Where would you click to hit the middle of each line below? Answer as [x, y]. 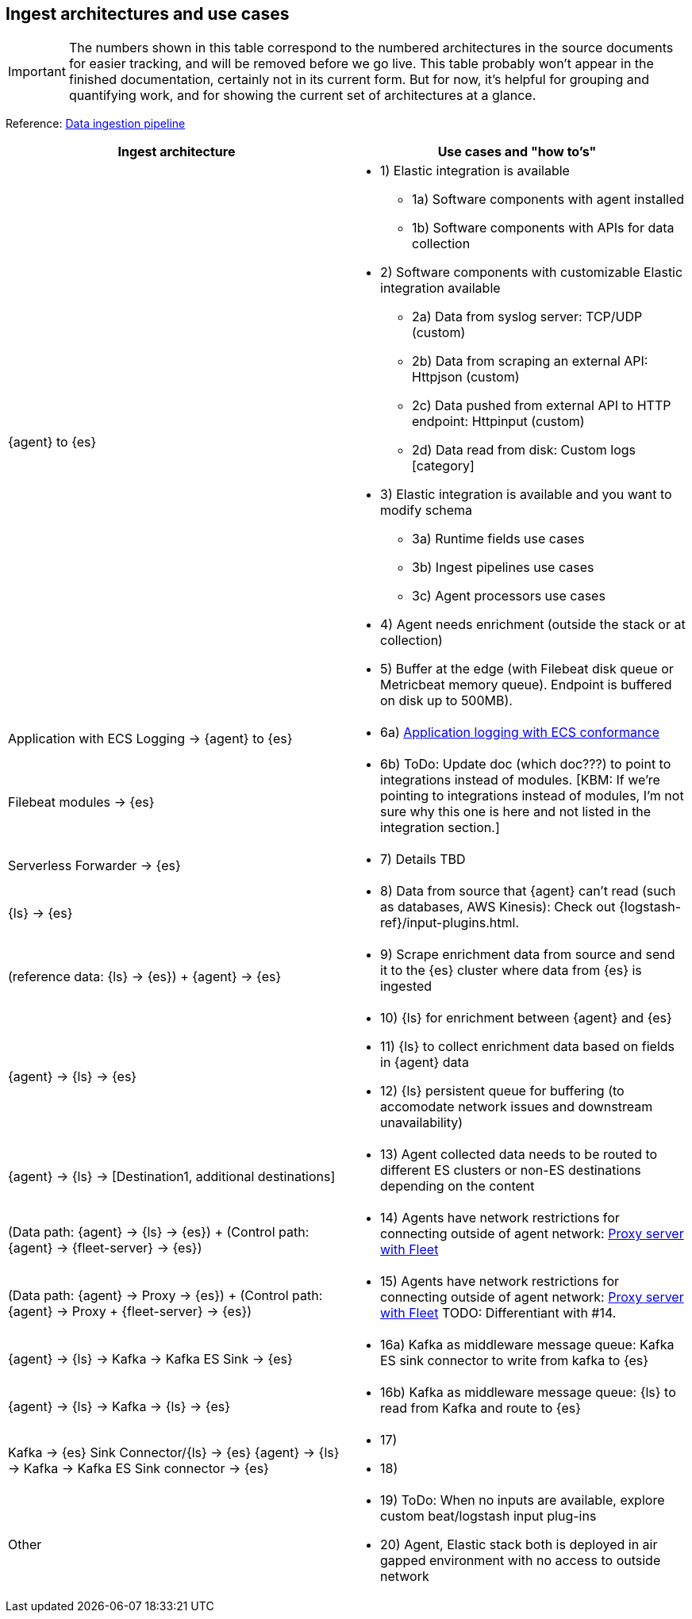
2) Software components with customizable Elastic [532, 272]
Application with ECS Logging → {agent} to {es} [150, 739]
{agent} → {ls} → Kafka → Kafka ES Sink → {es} [150, 1359]
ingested [406, 986]
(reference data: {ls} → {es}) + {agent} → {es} [145, 977]
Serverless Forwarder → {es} [94, 866]
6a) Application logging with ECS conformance [520, 733]
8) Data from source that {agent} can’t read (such [528, 891]
